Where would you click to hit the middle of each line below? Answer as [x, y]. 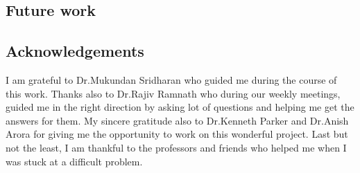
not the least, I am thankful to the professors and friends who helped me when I [176, 147]
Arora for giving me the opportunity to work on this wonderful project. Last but [177, 134]
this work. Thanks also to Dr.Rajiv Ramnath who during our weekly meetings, [173, 93]
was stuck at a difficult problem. [74, 161]
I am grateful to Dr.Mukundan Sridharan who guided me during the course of [171, 79]
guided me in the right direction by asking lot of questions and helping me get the [180, 107]
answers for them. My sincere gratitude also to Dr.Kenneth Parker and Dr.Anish [177, 120]
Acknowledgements [75, 51]
